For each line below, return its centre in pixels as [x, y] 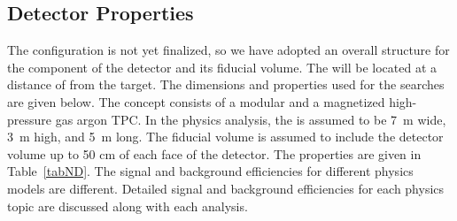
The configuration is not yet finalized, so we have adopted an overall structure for [228, 50]
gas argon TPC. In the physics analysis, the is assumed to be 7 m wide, [251, 119]
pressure [30, 119]
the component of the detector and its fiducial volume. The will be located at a [222, 67]
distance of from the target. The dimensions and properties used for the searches [226, 84]
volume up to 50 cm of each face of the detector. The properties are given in [214, 153]
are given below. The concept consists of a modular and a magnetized [196, 101]
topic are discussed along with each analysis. [128, 206]
